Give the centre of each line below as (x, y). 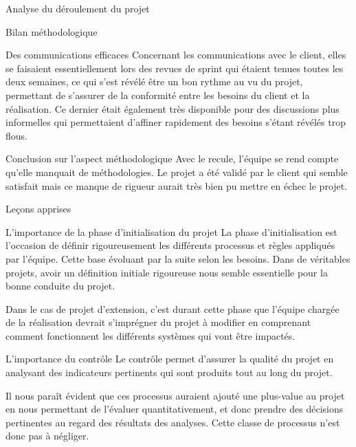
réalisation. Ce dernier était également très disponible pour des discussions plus (173, 108)
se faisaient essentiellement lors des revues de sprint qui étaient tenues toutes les (175, 68)
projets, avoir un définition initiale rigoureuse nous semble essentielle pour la (167, 272)
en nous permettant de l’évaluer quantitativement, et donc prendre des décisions (175, 409)
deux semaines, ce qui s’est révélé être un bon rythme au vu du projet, (154, 81)
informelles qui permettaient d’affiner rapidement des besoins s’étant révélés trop (176, 122)
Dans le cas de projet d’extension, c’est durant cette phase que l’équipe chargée (173, 308)
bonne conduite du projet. (60, 286)
